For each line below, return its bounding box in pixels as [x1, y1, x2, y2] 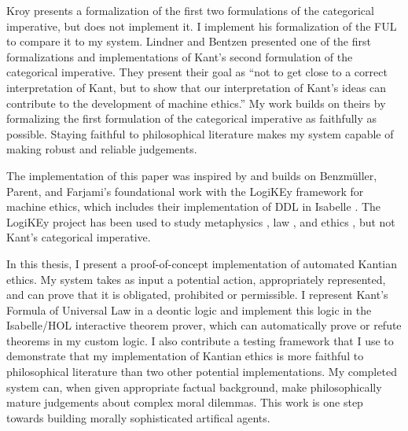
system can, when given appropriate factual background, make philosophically [6, 378, 382, 395]
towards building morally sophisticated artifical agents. [6, 409, 270, 425]
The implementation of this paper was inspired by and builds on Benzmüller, [6, 167, 377, 183]
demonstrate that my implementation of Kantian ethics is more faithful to [6, 348, 364, 364]
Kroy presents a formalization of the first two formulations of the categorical [6, 2, 374, 18]
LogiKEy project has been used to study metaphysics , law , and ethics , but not [6, 213, 395, 230]
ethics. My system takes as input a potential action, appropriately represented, [6, 271, 386, 287]
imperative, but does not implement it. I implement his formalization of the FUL [6, 17, 397, 34]
